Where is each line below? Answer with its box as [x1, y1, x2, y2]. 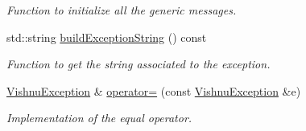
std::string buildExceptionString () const [6, 28, 207, 45]
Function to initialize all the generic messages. [6, 2, 237, 18]
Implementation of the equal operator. [6, 109, 192, 126]
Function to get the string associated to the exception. [6, 55, 271, 72]
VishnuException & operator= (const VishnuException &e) [6, 82, 301, 99]
